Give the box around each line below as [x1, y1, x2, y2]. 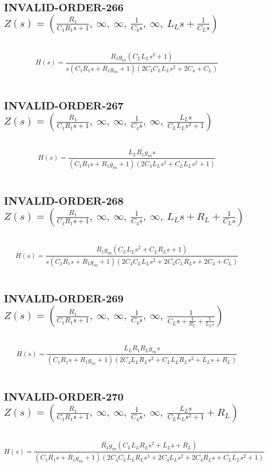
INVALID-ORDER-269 [4, 290, 124, 305]
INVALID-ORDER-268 [4, 192, 124, 208]
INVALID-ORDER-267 [4, 97, 124, 112]
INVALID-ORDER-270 [4, 389, 124, 404]
